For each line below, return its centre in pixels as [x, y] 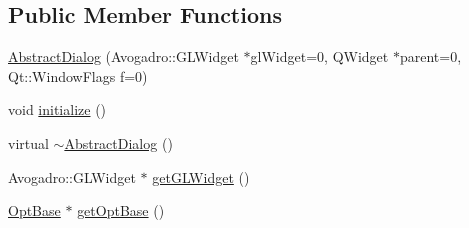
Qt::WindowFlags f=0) [78, 75]
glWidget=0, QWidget [319, 56]
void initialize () [57, 109]
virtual [28, 142]
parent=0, [430, 56]
